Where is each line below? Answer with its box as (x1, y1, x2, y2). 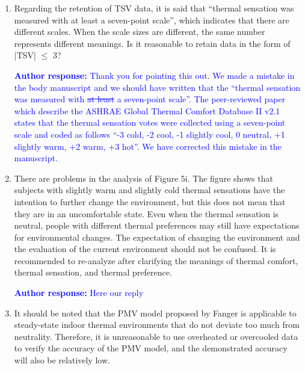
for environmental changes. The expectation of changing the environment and (14, 230, 300, 243)
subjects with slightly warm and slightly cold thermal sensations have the (14, 183, 285, 196)
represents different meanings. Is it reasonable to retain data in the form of (14, 37, 291, 49)
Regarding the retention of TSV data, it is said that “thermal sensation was (14, 2, 294, 14)
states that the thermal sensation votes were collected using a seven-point (14, 116, 286, 129)
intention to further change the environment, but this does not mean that (14, 195, 286, 208)
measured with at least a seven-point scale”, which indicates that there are (14, 13, 289, 26)
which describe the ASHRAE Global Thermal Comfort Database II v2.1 (14, 104, 280, 117)
